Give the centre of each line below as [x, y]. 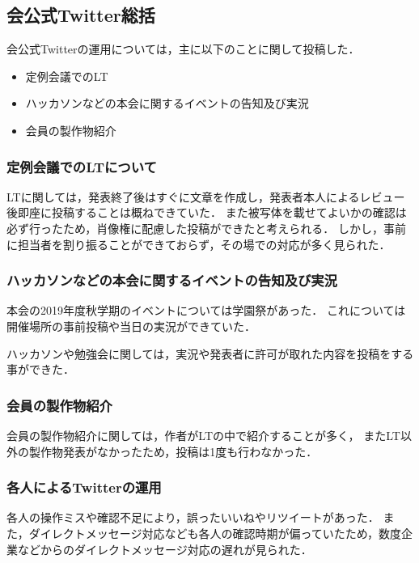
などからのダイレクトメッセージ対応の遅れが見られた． [165, 549]
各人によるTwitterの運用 [84, 487]
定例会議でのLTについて [82, 166]
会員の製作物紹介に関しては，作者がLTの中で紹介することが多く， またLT [203, 435]
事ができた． [40, 369]
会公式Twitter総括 [81, 15]
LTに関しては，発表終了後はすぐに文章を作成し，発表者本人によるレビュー [206, 196]
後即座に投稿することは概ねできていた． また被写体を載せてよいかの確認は [207, 212]
